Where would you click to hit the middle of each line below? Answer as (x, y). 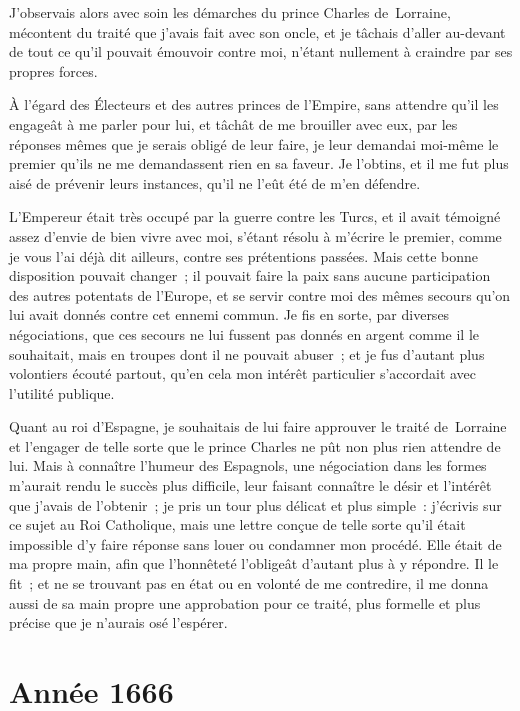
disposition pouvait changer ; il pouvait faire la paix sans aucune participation (250, 275)
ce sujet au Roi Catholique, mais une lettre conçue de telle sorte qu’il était (237, 524)
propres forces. (53, 70)
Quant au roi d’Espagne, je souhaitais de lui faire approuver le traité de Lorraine (258, 426)
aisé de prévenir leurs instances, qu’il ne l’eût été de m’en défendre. (215, 182)
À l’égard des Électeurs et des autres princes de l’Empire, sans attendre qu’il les (254, 104)
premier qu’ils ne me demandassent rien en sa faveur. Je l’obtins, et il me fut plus (259, 163)
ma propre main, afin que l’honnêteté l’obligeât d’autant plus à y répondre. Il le (254, 563)
